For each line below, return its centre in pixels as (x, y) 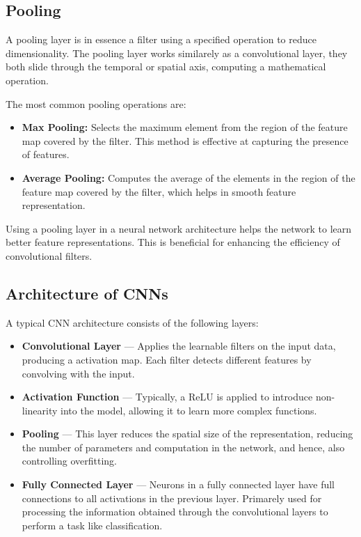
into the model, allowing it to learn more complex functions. (189, 410)
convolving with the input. (78, 373)
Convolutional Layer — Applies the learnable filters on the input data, (179, 346)
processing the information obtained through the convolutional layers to (175, 512)
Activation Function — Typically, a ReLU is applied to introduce (167, 397)
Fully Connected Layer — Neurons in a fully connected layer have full (178, 484)
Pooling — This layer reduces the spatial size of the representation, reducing (187, 434)
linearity (40, 410)
